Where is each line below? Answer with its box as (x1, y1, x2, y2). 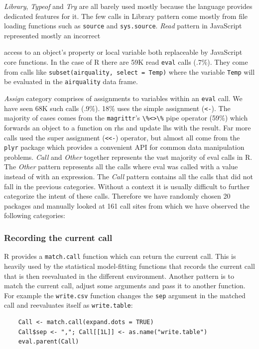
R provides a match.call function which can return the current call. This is (4, 251, 236, 261)
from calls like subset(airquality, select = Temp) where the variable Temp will (4, 66, 255, 77)
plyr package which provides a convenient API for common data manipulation (4, 142, 245, 152)
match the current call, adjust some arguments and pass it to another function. (4, 280, 246, 291)
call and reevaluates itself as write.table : (4, 300, 133, 310)
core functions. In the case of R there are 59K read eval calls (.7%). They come (4, 57, 248, 67)
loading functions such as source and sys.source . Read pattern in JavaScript (4, 20, 242, 31)
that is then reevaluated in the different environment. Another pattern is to (4, 270, 234, 281)
